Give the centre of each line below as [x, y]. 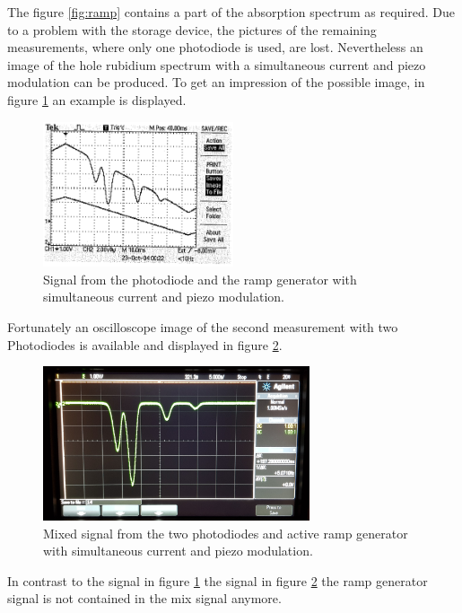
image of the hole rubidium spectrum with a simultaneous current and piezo [217, 64]
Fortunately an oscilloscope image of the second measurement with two [203, 327]
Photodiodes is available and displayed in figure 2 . [145, 344]
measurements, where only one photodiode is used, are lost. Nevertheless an [215, 47]
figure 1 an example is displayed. [97, 99]
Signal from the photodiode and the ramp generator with [200, 279]
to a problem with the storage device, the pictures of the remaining [192, 29]
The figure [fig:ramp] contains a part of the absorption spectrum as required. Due [231, 12]
